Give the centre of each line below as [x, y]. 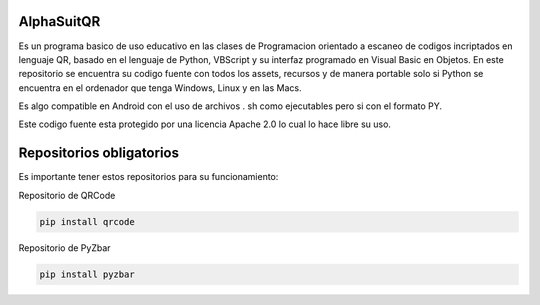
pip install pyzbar [87, 274]
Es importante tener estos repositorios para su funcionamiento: [148, 177]
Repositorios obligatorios [99, 153]
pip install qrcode [87, 221]
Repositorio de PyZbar [64, 247]
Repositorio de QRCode [67, 195]
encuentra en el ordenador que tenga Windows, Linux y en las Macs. [160, 87]
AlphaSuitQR [59, 21]
